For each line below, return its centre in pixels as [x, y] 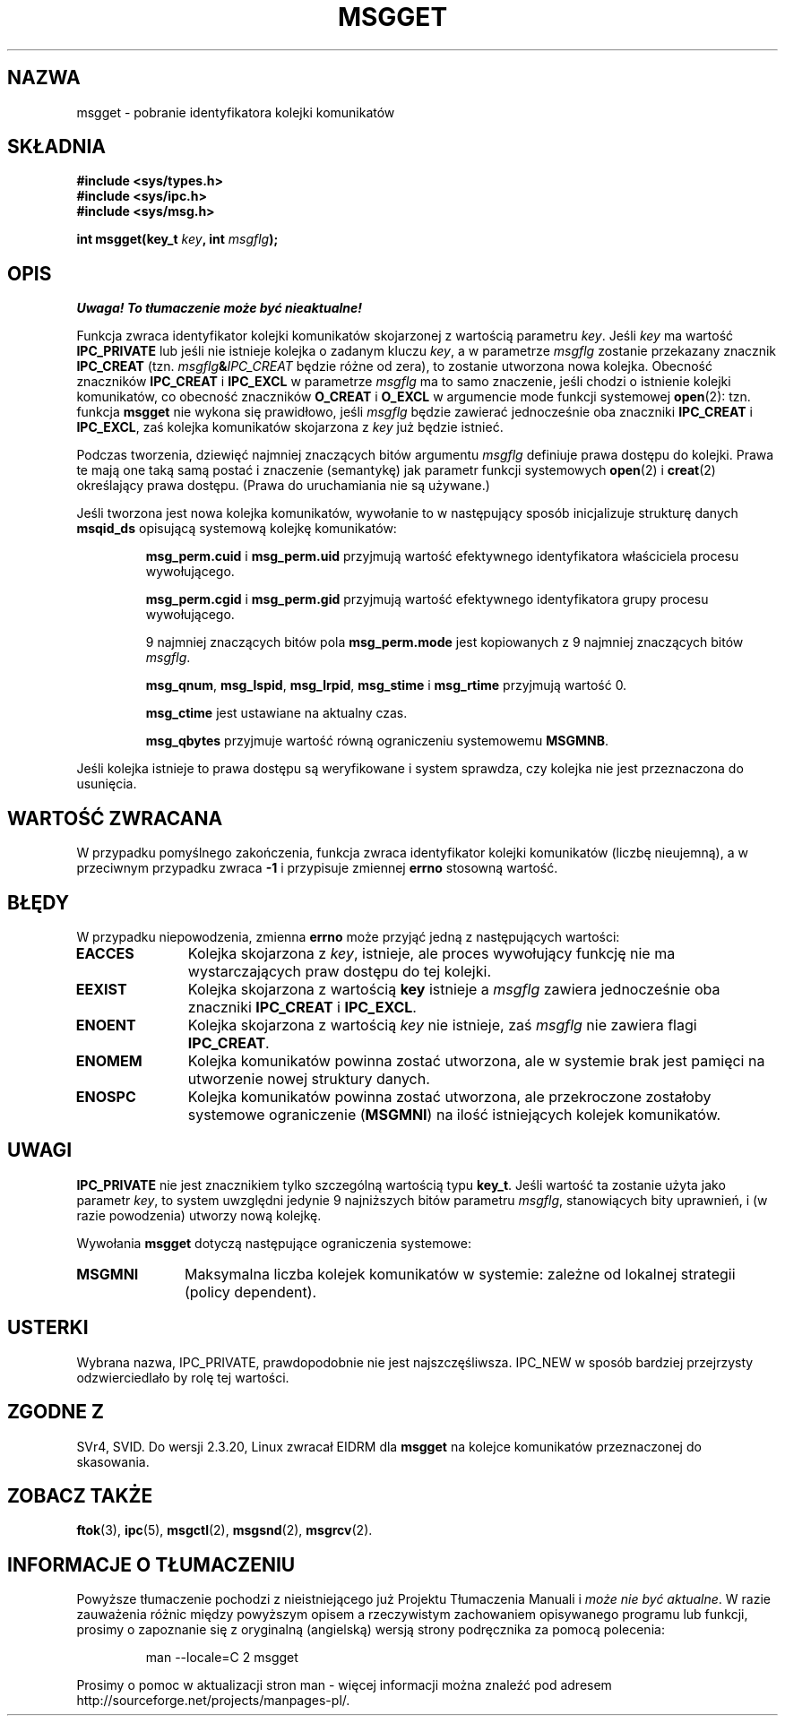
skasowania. [113, 1461]
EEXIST [101, 989]
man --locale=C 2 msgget [222, 1658]
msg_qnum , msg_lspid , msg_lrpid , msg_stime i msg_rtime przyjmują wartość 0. [386, 685]
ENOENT [106, 1025]
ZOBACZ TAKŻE [80, 1495]
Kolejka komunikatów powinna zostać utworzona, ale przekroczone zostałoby [449, 1096]
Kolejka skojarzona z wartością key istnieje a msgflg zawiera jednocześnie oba [454, 989]
